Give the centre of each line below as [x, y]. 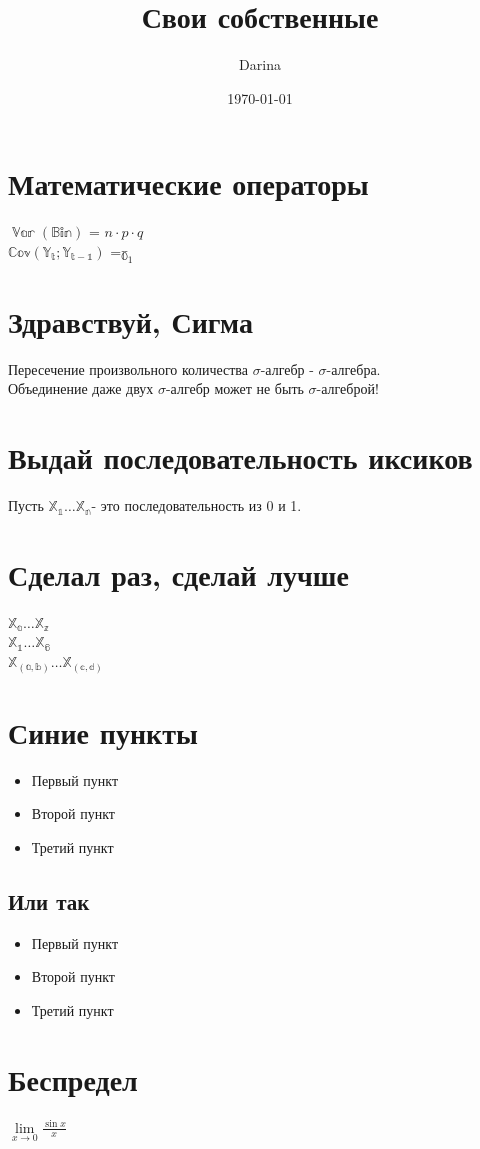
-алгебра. [353, 368]
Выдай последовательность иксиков [240, 457]
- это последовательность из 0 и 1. [196, 505]
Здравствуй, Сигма [130, 320]
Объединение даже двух [81, 388]
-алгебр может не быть [234, 388]
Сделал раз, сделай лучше [178, 573]
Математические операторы [188, 183]
